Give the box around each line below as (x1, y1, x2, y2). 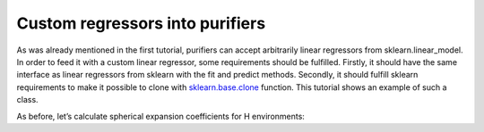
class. (16, 95, 39, 105)
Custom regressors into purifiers (16, 13, 266, 33)
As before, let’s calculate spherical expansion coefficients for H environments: (16, 111, 305, 121)
